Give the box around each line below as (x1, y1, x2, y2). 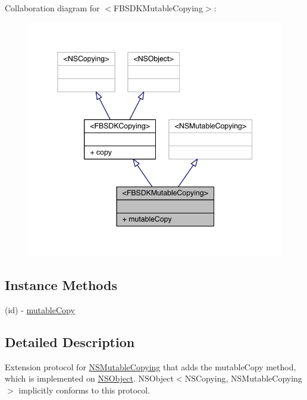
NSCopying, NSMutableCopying (184, 372, 302, 385)
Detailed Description (5, 332, 135, 351)
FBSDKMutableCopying (113, 2, 203, 14)
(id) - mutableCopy (5, 303, 75, 316)
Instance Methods (5, 275, 117, 294)
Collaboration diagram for (5, 2, 100, 14)
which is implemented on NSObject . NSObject (5, 372, 174, 385)
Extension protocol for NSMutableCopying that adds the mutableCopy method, (5, 360, 296, 373)
